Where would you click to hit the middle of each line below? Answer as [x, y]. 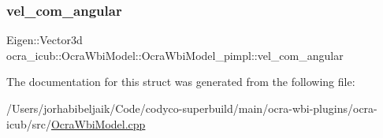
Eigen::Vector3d [45, 40]
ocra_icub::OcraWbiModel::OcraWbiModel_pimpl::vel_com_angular [175, 55]
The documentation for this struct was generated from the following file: [181, 82]
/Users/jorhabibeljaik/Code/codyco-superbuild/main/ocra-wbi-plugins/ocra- [192, 108]
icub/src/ [29, 123]
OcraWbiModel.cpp [98, 123]
